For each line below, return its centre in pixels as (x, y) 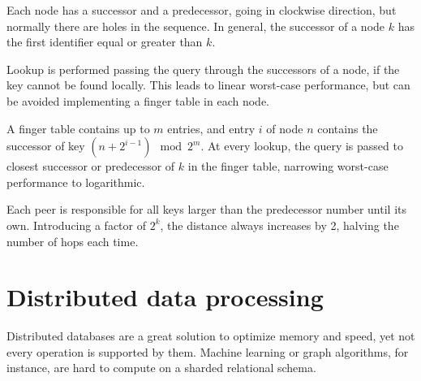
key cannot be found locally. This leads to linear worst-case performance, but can (208, 85)
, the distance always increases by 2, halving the (279, 225)
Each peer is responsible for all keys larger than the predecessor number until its (206, 209)
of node (285, 128)
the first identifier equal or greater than (105, 42)
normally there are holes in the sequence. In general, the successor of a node (196, 26)
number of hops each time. (73, 241)
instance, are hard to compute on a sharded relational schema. (161, 368)
